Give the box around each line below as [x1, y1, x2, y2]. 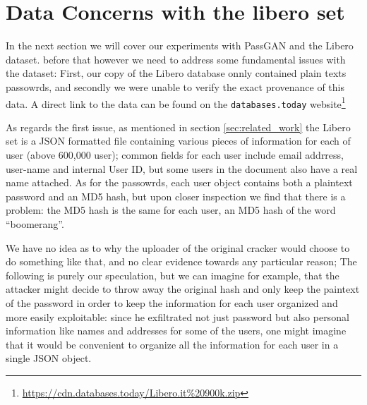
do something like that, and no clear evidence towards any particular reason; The [6, 254, 357, 269]
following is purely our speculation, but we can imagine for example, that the [6, 267, 339, 282]
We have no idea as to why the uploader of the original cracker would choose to [6, 240, 350, 255]
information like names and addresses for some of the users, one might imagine [6, 323, 347, 338]
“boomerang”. [6, 216, 64, 231]
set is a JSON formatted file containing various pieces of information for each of [6, 133, 351, 148]
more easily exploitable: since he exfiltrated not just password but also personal [6, 309, 349, 324]
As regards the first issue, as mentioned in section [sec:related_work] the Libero [6, 119, 351, 134]
